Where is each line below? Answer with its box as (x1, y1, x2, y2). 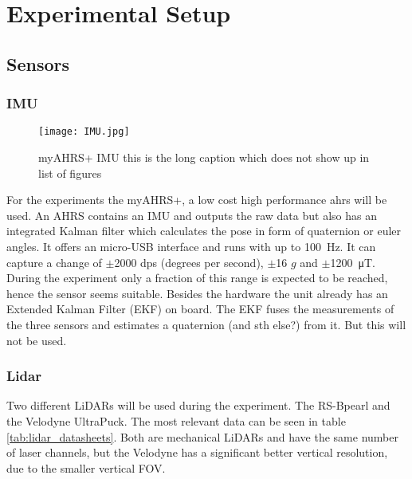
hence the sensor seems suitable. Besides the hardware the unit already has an (6, 285, 388, 301)
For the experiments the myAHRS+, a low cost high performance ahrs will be (6, 191, 387, 208)
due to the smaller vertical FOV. (6, 459, 166, 476)
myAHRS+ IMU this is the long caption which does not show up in (38, 149, 370, 166)
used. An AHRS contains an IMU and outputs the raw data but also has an (6, 206, 377, 223)
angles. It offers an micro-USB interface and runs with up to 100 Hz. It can (6, 238, 376, 254)
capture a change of (6, 253, 102, 270)
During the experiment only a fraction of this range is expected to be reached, (6, 269, 388, 286)
